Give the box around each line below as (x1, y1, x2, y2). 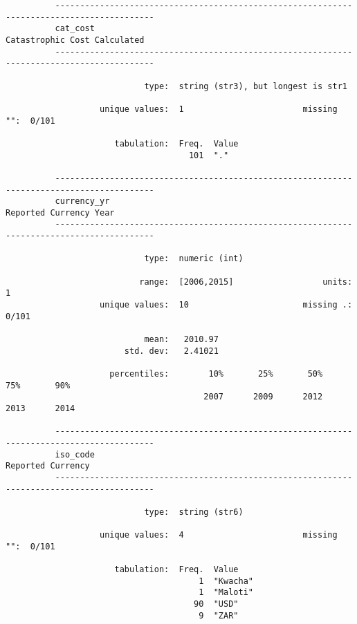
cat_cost (55, 23, 95, 34)
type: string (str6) (144, 507, 244, 517)
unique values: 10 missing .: (100, 300, 353, 310)
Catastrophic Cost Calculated (6, 35, 145, 45)
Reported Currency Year (6, 207, 115, 218)
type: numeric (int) (144, 254, 244, 264)
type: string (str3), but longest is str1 (144, 81, 347, 91)
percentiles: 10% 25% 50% (109, 369, 323, 379)
